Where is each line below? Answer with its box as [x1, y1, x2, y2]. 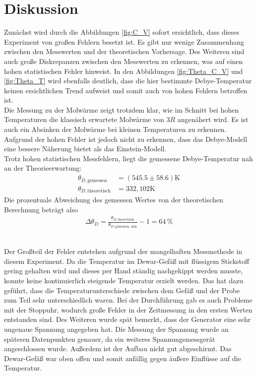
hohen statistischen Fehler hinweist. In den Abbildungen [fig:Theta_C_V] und [4, 65, 243, 76]
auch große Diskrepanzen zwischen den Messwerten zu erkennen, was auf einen [4, 56, 243, 66]
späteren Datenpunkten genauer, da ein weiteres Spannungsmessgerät [4, 333, 215, 344]
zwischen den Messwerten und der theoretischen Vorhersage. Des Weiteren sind [4, 46, 245, 57]
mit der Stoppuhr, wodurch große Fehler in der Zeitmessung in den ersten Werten [4, 304, 253, 314]
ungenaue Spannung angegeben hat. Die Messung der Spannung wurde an [4, 323, 229, 334]
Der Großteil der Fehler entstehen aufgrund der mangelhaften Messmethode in [4, 246, 243, 256]
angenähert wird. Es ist [177, 114, 249, 125]
